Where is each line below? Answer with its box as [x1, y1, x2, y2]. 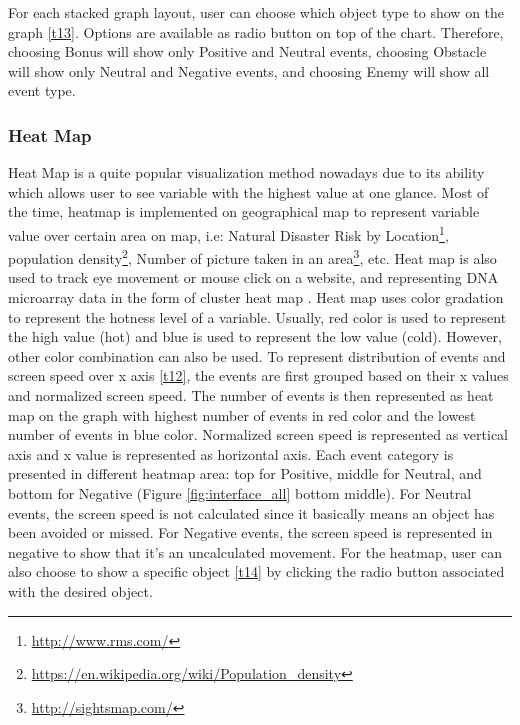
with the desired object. [8, 580, 153, 601]
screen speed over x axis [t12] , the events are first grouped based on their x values [8, 365, 509, 386]
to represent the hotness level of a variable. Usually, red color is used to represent [8, 306, 507, 327]
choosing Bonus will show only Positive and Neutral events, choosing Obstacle [8, 41, 487, 62]
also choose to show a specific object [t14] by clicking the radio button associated [8, 561, 505, 582]
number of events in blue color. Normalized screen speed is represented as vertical [8, 424, 509, 445]
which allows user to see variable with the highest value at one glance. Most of [8, 181, 489, 202]
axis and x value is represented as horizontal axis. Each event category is [8, 443, 454, 464]
